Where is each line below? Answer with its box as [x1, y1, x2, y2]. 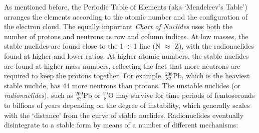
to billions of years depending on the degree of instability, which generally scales [4, 99, 250, 110]
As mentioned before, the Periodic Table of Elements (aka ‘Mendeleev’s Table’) [4, 2, 247, 12]
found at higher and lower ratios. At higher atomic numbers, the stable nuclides [4, 50, 249, 61]
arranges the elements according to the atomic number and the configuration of [4, 11, 248, 22]
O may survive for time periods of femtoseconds [108, 90, 255, 100]
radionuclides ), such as [4, 90, 74, 100]
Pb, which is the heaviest [173, 70, 250, 81]
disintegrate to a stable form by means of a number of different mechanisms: [4, 119, 238, 130]
